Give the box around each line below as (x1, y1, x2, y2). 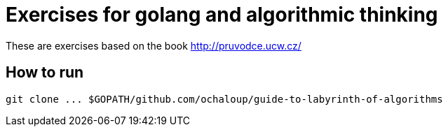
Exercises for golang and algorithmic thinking (6, 3, 438, 27)
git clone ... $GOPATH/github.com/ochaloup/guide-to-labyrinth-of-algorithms (6, 93, 443, 105)
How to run (6, 64, 84, 82)
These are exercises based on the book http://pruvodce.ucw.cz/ (6, 39, 301, 52)
